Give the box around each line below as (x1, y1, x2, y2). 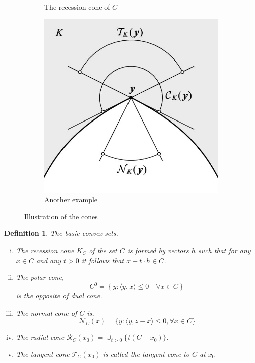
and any (36, 255, 61, 265)
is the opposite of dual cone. (16, 290, 102, 301)
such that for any (198, 245, 251, 255)
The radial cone (16, 332, 65, 342)
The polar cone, (16, 272, 65, 282)
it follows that (81, 255, 124, 265)
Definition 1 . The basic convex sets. (4, 228, 118, 238)
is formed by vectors (127, 245, 189, 255)
